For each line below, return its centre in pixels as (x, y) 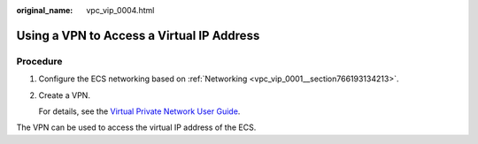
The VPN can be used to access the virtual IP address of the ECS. (136, 127)
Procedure (39, 61)
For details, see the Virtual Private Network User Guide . (139, 111)
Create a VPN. (64, 95)
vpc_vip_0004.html (120, 10)
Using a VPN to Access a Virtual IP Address (138, 35)
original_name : (45, 10)
